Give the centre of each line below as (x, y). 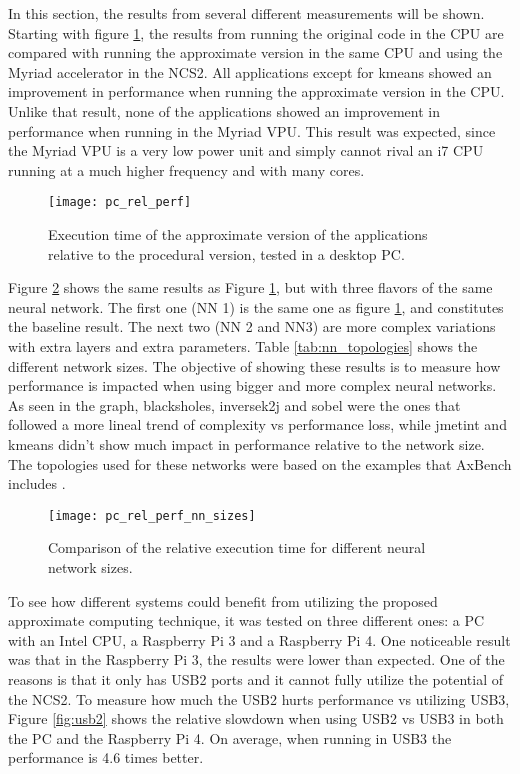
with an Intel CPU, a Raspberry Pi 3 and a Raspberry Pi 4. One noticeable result (259, 639)
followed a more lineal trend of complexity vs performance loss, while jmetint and (257, 424)
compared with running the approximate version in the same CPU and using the (255, 52)
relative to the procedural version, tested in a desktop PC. (226, 253)
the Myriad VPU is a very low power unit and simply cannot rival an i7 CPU (246, 150)
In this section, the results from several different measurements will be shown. (246, 13)
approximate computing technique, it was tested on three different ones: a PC (246, 620)
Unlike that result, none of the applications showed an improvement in (224, 110)
